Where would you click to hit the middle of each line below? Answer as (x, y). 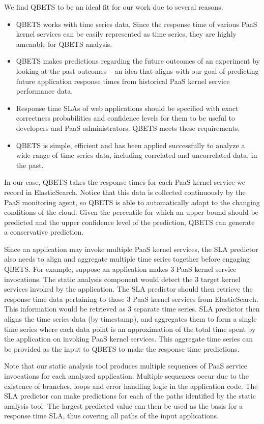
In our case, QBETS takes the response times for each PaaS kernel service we (125, 182)
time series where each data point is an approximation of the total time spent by (130, 329)
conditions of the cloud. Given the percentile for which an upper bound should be (131, 212)
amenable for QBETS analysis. (64, 44)
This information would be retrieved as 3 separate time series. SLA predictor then (132, 309)
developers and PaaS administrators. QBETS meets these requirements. (128, 128)
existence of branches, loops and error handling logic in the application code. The (131, 386)
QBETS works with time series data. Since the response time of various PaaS (137, 24)
